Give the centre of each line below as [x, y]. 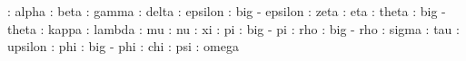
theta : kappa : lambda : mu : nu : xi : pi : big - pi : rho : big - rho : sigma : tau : [233, 28]
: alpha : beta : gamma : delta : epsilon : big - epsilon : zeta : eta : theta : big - [227, 11]
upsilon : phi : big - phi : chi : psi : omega [123, 46]
